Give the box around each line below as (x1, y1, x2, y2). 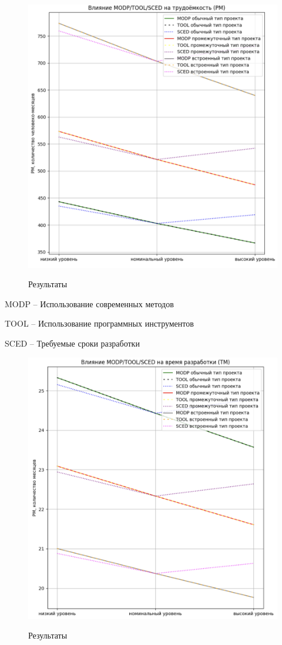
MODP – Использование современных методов (5, 297, 174, 310)
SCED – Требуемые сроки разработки (5, 337, 140, 349)
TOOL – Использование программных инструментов (5, 317, 194, 330)
